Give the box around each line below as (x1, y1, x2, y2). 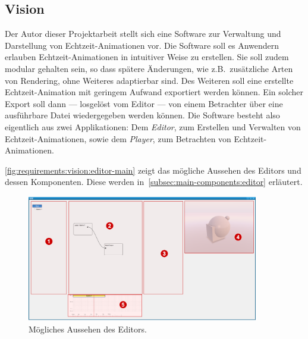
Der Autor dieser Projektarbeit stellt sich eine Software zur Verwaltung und (5, 27, 281, 40)
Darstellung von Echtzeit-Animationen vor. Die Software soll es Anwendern (5, 39, 279, 51)
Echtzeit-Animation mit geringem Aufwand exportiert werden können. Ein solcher (5, 86, 303, 98)
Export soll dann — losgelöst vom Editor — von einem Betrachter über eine (5, 97, 283, 109)
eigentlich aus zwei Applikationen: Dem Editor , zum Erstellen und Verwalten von (5, 120, 301, 133)
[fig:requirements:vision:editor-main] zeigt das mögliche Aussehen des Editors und (5, 164, 301, 176)
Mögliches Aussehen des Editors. (29, 322, 147, 335)
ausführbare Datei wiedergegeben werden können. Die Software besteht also (5, 109, 280, 121)
